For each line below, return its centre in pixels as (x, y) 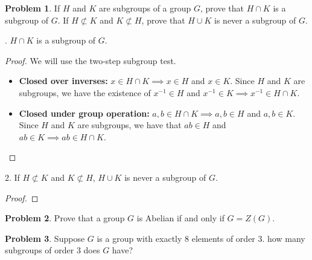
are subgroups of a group (145, 8)
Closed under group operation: (84, 113)
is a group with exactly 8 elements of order (176, 238)
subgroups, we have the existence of (85, 92)
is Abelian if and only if (180, 218)
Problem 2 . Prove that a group (65, 218)
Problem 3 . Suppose (45, 238)
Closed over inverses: (63, 81)
